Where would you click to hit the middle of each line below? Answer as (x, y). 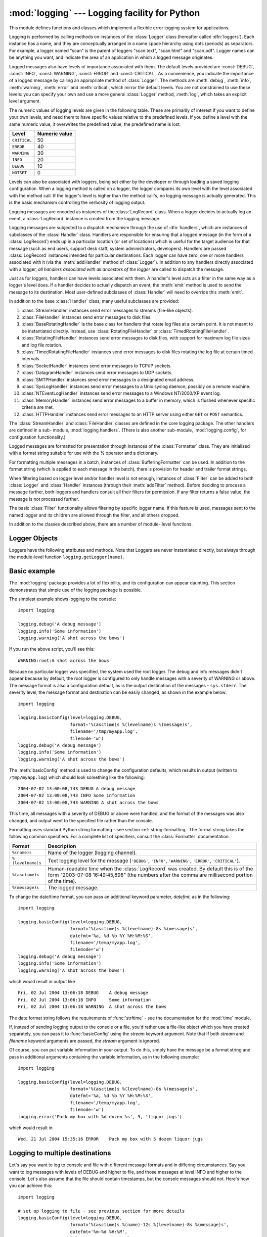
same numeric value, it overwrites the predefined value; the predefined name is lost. (95, 124)
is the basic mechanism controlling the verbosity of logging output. (77, 202)
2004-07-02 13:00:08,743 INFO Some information (77, 796)
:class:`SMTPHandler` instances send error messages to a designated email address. (108, 380)
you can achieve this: (31, 1186)
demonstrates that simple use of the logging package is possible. (76, 590)
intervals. (31, 359)
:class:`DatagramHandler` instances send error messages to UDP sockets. (97, 373)
